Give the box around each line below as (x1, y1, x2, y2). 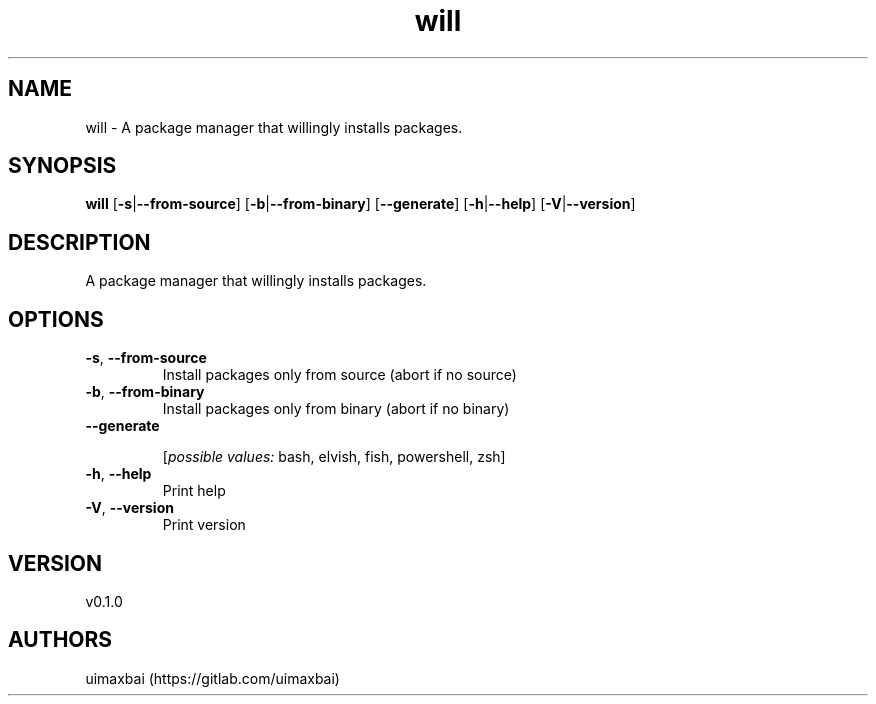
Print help (162, 482, 226, 500)
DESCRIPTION (8, 229, 151, 255)
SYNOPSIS (8, 153, 117, 179)
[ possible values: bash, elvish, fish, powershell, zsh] (162, 448, 506, 466)
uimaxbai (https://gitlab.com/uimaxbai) (85, 669, 340, 687)
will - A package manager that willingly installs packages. (85, 118, 463, 136)
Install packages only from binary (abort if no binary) (162, 400, 510, 418)
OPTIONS (8, 306, 104, 332)
